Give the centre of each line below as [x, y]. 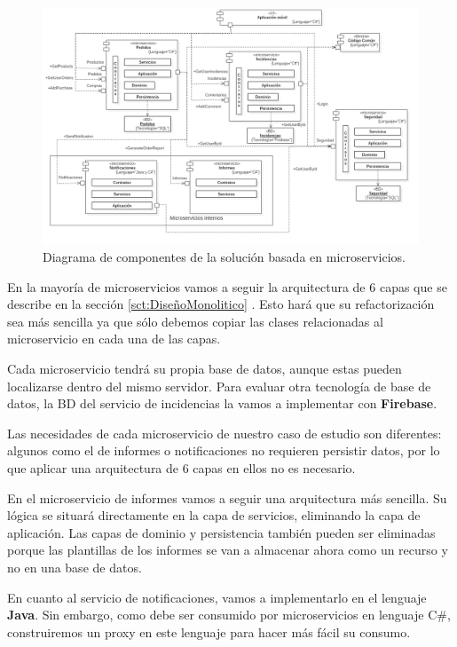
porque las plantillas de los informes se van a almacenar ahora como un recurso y [228, 550]
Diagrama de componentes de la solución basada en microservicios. [224, 257]
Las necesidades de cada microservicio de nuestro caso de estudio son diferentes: [225, 433]
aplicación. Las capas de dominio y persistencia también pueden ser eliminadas [221, 532]
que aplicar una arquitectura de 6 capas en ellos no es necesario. [181, 468]
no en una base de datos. [75, 567]
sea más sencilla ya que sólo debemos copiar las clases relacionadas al [195, 321]
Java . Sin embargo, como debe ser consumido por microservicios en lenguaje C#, [229, 615]
